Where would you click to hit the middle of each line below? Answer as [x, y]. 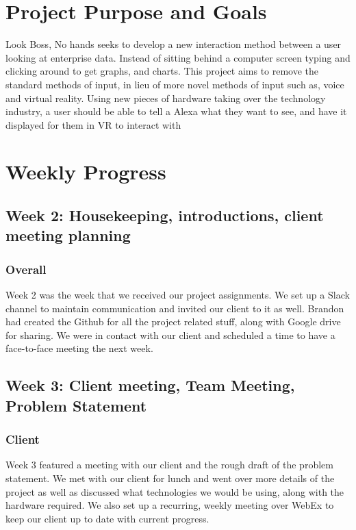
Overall [26, 269]
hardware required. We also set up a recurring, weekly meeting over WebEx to [170, 505]
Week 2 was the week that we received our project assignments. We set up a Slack [178, 295]
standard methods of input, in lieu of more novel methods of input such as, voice [175, 84]
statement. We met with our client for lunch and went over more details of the [170, 478]
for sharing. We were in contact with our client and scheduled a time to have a [170, 335]
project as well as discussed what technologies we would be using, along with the [175, 491]
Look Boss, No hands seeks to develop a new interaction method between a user [174, 44]
